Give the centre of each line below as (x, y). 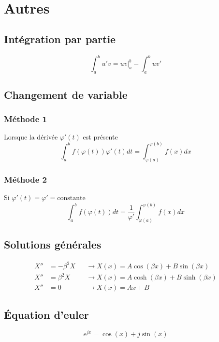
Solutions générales (53, 244)
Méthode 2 (25, 179)
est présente (100, 136)
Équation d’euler (46, 314)
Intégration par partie (60, 39)
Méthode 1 (25, 118)
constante (71, 198)
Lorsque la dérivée (31, 136)
